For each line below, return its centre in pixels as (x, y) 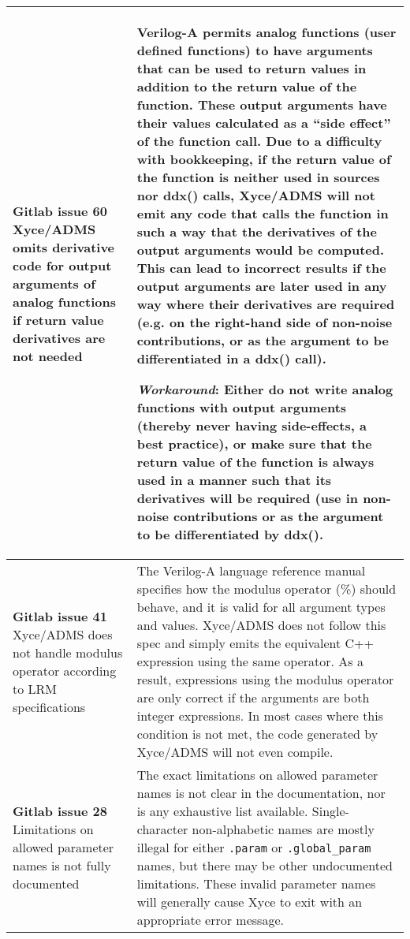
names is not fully (62, 865)
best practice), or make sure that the (254, 443)
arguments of (54, 283)
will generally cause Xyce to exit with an (250, 902)
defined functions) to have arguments (255, 50)
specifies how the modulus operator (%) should (266, 589)
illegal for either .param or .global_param (254, 847)
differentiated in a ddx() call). (231, 358)
